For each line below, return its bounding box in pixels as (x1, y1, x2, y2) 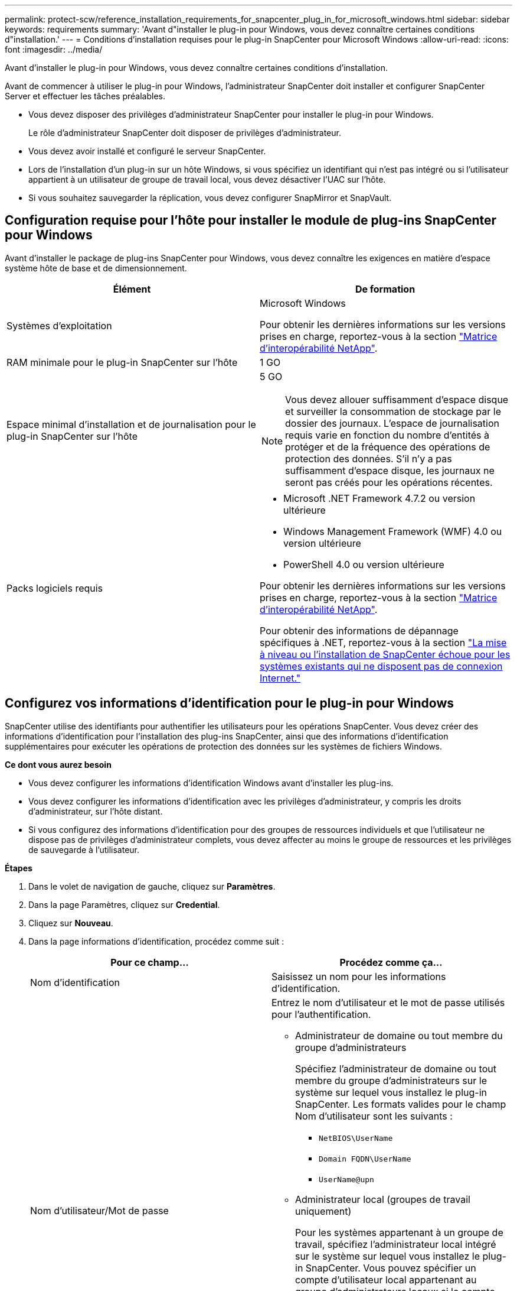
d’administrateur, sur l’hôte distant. (28, 806, 163, 816)
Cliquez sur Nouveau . (28, 917, 113, 928)
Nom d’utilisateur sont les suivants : (295, 1110, 453, 1122)
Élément (113, 283, 151, 295)
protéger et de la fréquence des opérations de (285, 440, 490, 453)
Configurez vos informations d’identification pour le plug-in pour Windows (5, 696, 454, 711)
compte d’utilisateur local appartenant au (295, 1273, 477, 1286)
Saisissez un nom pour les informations (271, 970, 446, 982)
